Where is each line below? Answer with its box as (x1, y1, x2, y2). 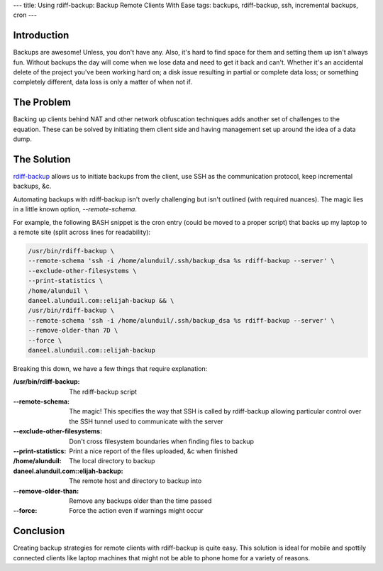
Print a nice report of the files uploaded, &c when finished (69, 447, 238, 455)
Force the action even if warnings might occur (69, 506, 204, 515)
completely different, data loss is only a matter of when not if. (13, 78, 193, 87)
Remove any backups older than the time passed (69, 497, 212, 505)
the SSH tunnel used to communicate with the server (69, 417, 223, 426)
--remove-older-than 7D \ (28, 326, 118, 335)
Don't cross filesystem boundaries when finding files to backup (69, 437, 255, 445)
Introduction (13, 29, 70, 42)
